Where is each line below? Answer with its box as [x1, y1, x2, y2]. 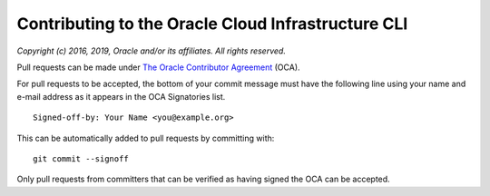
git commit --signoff [33, 153, 129, 163]
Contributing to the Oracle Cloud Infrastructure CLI [16, 14, 408, 34]
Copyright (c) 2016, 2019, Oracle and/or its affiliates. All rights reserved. [16, 45, 286, 56]
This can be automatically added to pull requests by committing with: [16, 132, 275, 143]
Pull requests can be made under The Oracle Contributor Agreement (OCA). [16, 62, 300, 73]
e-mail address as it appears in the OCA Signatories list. [16, 91, 226, 102]
